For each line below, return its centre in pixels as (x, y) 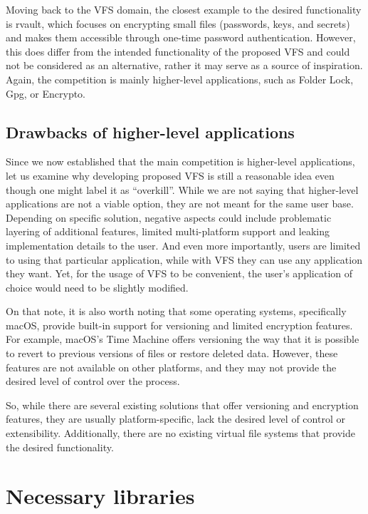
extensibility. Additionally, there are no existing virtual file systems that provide (180, 433)
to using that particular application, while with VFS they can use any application (184, 259)
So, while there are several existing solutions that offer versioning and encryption (182, 405)
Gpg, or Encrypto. (46, 93)
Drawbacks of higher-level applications (150, 132)
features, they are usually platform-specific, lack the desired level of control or (175, 419)
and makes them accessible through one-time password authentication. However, (181, 37)
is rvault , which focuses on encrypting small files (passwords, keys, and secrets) (178, 23)
